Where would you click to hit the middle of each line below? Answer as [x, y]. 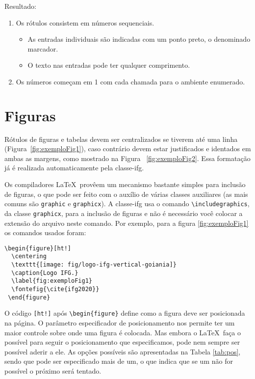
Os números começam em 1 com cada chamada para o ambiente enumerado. [130, 81]
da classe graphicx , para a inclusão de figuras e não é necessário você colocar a [124, 213]
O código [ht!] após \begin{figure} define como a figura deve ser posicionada [125, 313]
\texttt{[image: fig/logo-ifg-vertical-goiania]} [94, 265]
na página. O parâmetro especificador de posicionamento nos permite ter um [120, 323]
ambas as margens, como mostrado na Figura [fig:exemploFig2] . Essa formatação [127, 158]
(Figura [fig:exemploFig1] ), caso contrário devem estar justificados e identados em [128, 149]
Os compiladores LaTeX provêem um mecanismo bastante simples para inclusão [125, 184]
